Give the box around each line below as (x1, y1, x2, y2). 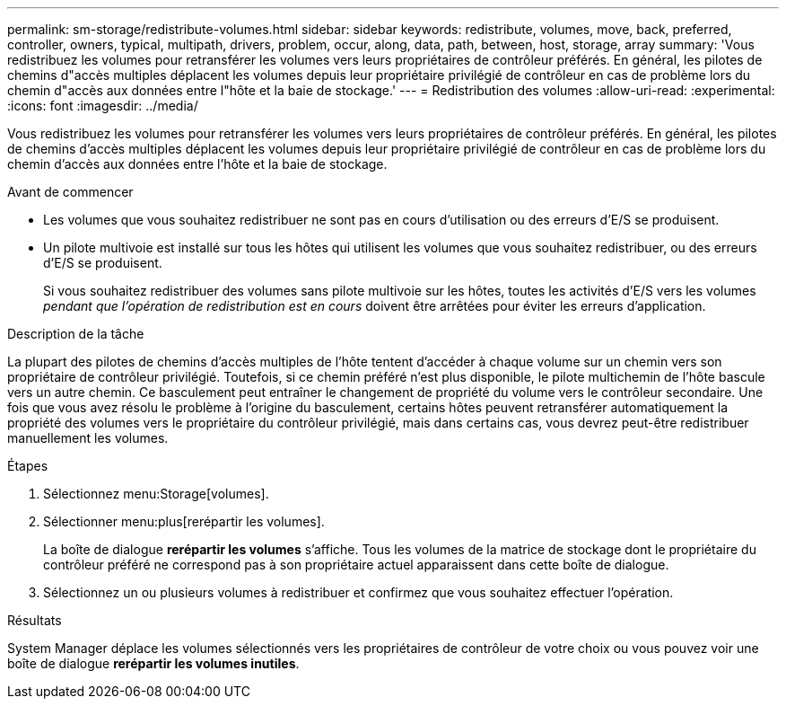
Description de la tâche (7, 326, 144, 341)
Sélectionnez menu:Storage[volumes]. (43, 486, 269, 501)
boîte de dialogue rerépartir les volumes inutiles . (7, 656, 300, 671)
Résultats (7, 613, 62, 628)
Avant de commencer (7, 184, 134, 199)
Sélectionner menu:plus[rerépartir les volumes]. (43, 514, 325, 529)
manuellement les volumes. (7, 430, 169, 446)
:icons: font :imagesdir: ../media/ (7, 98, 198, 113)
